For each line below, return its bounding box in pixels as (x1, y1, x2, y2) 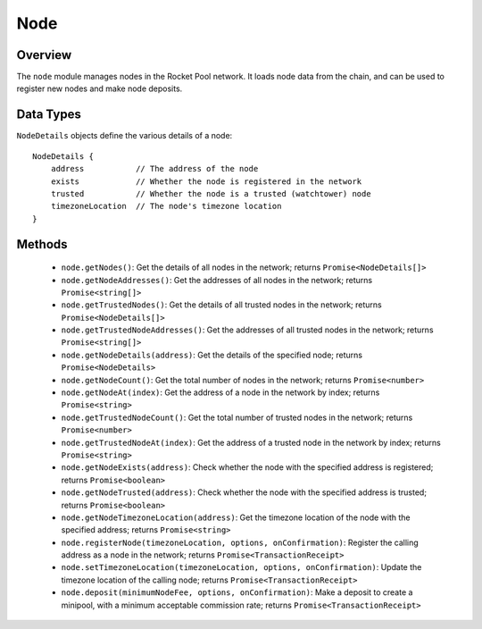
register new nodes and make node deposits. (16, 83, 183, 94)
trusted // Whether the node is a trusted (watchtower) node (50, 189, 371, 198)
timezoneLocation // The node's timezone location (50, 201, 282, 212)
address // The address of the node (50, 164, 259, 174)
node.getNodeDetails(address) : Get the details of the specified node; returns (61, 349, 363, 360)
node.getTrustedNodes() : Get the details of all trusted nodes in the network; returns (61, 299, 383, 310)
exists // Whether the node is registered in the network (50, 176, 362, 187)
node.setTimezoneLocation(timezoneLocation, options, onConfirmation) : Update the (61, 562, 422, 573)
